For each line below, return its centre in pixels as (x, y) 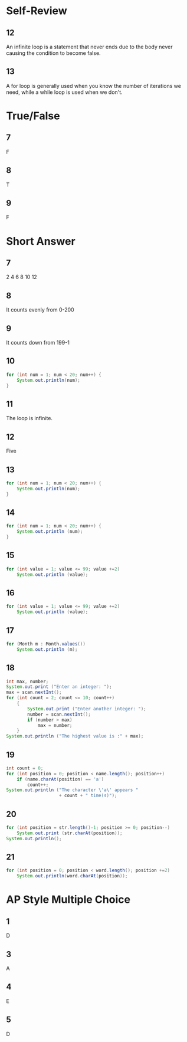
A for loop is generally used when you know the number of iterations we (94, 86)
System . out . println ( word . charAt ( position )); (72, 876)
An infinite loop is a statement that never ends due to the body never (89, 47)
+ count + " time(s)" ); (88, 796)
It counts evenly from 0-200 (40, 310)
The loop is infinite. (29, 418)
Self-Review (37, 11)
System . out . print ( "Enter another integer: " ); (87, 709)
